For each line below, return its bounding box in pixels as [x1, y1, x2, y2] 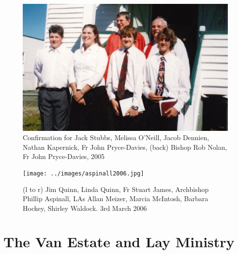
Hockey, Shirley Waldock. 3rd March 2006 [23, 203, 147, 213]
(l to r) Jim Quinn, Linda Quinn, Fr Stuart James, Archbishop [23, 184, 209, 194]
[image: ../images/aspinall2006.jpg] [23, 170, 144, 177]
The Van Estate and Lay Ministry [3, 231, 235, 251]
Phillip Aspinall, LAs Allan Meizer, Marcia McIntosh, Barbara [23, 193, 208, 204]
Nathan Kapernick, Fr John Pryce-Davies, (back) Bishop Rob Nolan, [23, 142, 227, 152]
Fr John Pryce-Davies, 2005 [23, 151, 104, 161]
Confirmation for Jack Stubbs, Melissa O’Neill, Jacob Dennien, [23, 132, 209, 143]
